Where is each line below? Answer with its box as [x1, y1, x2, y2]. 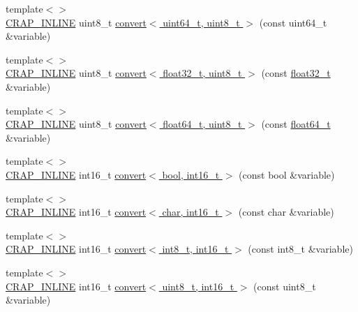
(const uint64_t [259, 15, 327, 29]
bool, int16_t [162, 167, 220, 181]
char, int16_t [162, 205, 219, 219]
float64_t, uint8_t [163, 117, 242, 131]
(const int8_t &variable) [248, 242, 353, 256]
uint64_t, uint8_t [163, 15, 240, 29]
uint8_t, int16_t [162, 278, 234, 293]
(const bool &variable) [239, 167, 335, 181]
